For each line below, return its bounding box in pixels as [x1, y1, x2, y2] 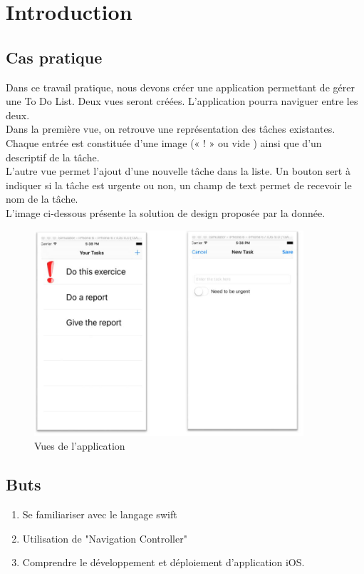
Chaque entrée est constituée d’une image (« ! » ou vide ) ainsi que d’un [6, 135, 322, 150]
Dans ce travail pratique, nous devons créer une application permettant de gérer [6, 79, 355, 94]
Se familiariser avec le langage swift [22, 506, 177, 521]
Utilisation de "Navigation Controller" [22, 530, 187, 545]
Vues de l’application [34, 438, 125, 453]
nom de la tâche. [6, 191, 78, 206]
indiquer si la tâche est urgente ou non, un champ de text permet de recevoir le [6, 177, 352, 192]
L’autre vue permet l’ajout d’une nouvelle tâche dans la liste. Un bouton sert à [6, 163, 350, 178]
